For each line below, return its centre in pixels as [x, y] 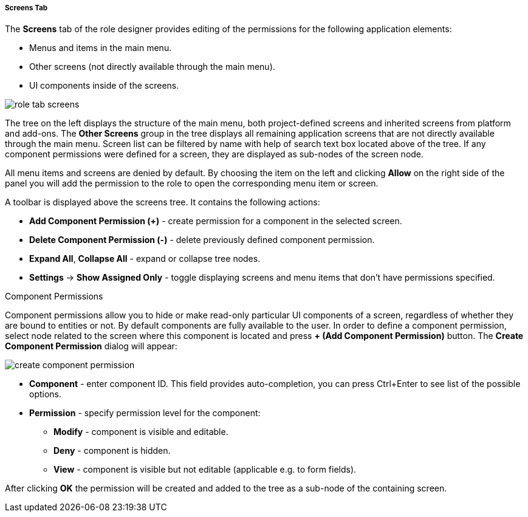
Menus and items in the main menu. [101, 48]
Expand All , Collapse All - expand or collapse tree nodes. [145, 259]
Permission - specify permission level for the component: [145, 413]
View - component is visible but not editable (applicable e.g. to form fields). [205, 470]
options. [46, 394]
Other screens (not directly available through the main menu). [152, 67]
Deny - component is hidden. [112, 451]
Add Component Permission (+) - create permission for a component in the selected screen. [216, 221]
